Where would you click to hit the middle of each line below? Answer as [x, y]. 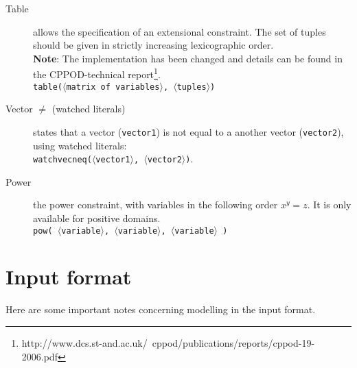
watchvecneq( [62, 160]
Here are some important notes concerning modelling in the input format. [161, 309]
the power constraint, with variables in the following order [156, 205]
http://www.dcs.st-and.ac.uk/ [84, 342]
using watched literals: [80, 145]
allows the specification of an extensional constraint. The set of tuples [180, 31]
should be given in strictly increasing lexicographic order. [153, 45]
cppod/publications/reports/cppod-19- [233, 342]
